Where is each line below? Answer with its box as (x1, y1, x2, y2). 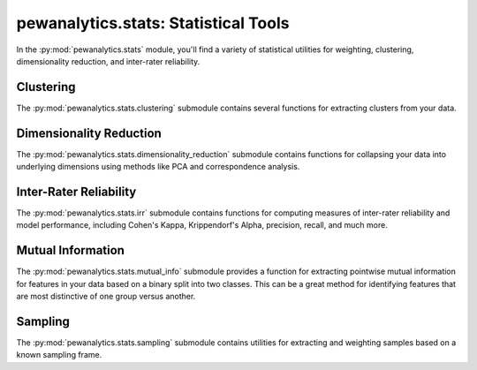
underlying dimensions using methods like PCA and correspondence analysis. (16, 162, 300, 172)
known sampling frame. (16, 350, 102, 360)
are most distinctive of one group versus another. (16, 291, 196, 302)
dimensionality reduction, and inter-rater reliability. (16, 56, 201, 66)
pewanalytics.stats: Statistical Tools (16, 13, 290, 33)
